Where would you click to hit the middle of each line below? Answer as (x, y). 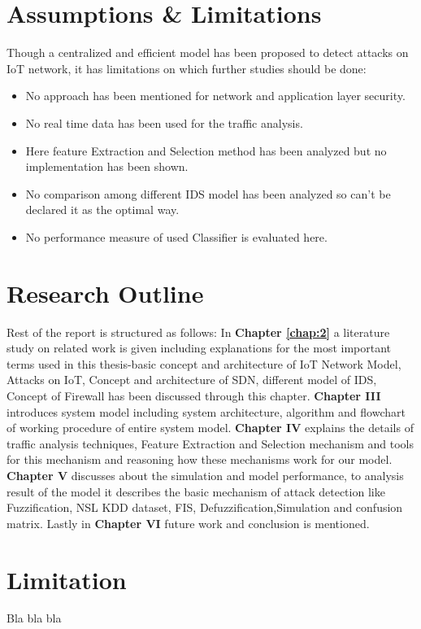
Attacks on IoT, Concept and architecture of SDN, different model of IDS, (192, 380)
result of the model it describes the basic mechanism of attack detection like (196, 491)
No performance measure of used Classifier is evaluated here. (176, 236)
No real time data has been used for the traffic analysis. (164, 122)
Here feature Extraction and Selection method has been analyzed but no (206, 150)
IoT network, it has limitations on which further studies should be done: (187, 68)
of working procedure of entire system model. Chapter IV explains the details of (210, 428)
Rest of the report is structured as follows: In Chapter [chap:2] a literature (198, 332)
